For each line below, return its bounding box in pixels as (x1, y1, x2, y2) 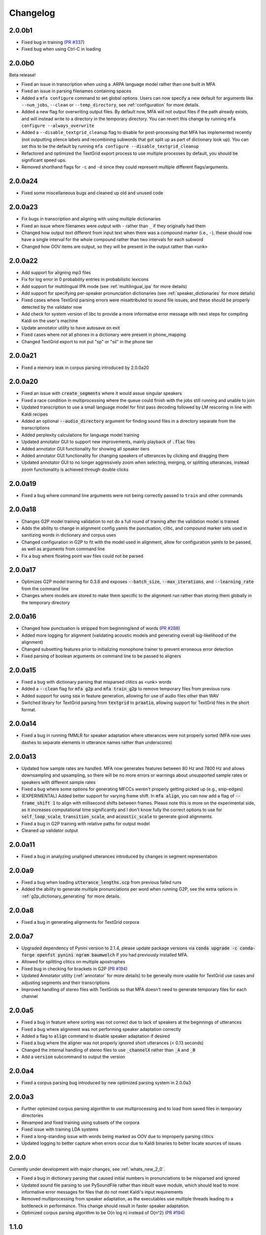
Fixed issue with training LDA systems (21, 1126, 99, 1132)
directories (21, 1112, 44, 1118)
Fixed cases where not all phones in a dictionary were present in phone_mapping (21, 331, 186, 338)
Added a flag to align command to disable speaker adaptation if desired (21, 1033, 170, 1039)
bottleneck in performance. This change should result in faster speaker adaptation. (21, 1203, 190, 1209)
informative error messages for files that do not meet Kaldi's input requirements (21, 1189, 183, 1195)
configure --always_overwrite (21, 123, 95, 128)
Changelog (9, 7, 55, 18)
